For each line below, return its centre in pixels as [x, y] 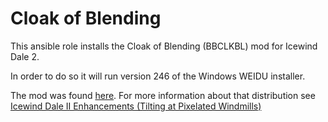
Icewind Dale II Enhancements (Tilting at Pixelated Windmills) [136, 106]
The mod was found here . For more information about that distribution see [163, 95]
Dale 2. [25, 56]
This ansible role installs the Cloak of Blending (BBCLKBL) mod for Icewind [164, 46]
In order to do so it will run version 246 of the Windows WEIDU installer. [158, 76]
